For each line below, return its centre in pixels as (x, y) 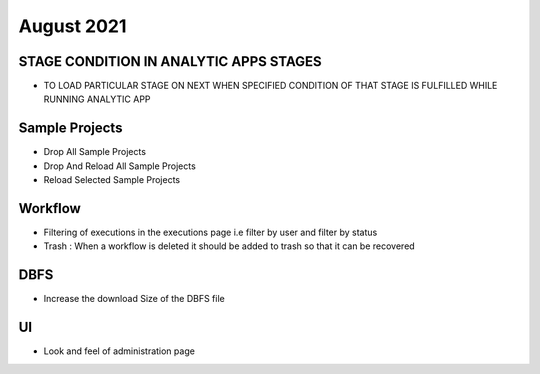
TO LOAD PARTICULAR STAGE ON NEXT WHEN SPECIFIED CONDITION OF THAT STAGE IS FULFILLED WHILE (270, 86)
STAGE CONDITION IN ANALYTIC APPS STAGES (170, 61)
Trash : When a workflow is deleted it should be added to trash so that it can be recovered (229, 246)
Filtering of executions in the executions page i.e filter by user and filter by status (210, 232)
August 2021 (72, 26)
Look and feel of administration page (119, 351)
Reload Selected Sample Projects (111, 180)
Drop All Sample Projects (95, 152)
